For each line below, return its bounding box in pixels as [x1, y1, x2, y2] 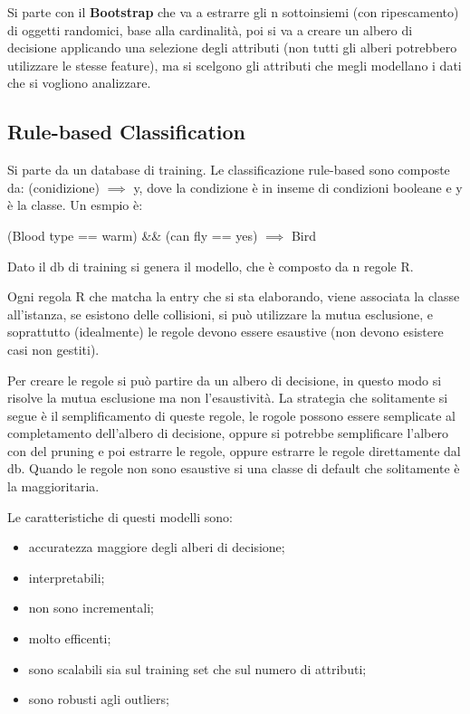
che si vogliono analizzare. [7, 73, 151, 92]
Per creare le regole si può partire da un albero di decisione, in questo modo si [7, 370, 442, 389]
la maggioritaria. [7, 477, 100, 496]
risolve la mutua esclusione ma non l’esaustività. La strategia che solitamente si [7, 388, 448, 407]
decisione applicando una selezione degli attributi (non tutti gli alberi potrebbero [7, 38, 457, 57]
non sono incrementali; [28, 598, 154, 617]
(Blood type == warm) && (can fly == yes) [7, 225, 258, 244]
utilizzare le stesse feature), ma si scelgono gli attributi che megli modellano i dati [7, 55, 462, 74]
